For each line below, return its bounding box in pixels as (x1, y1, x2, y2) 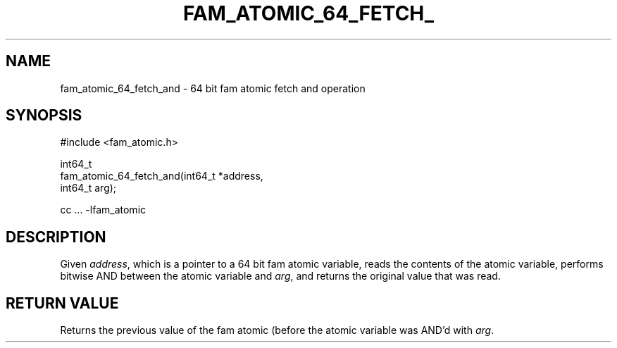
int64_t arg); (60, 182, 117, 194)
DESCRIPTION (6, 228, 106, 246)
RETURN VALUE (6, 294, 119, 312)
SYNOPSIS (6, 106, 82, 125)
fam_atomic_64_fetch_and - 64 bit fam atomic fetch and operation (60, 82, 366, 94)
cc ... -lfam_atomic (60, 204, 147, 216)
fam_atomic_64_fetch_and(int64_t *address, (60, 170, 263, 182)
